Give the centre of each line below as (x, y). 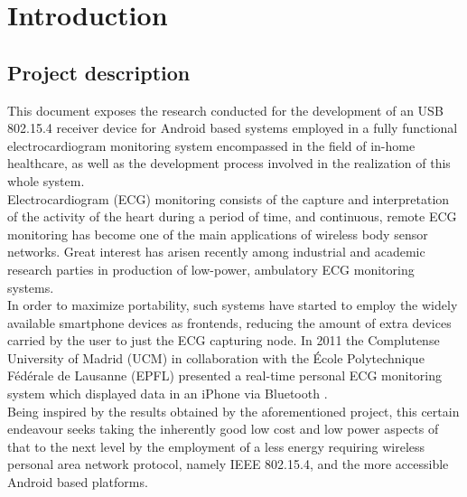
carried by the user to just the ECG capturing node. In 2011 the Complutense (224, 340)
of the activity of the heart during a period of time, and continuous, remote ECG (232, 216)
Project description (99, 72)
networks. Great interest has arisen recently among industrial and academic (216, 252)
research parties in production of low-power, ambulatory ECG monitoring (211, 269)
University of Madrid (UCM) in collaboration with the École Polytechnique (216, 357)
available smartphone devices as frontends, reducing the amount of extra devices (229, 322)
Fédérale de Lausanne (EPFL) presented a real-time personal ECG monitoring (224, 375)
